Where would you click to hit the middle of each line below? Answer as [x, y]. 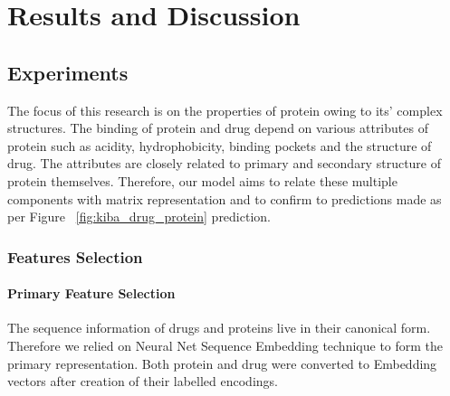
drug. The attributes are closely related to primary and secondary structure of [225, 163]
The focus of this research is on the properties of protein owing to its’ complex [225, 110]
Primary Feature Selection [91, 293]
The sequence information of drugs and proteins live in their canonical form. [219, 328]
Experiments [68, 72]
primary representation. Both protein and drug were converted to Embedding [222, 363]
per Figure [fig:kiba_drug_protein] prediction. [139, 217]
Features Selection [75, 256]
